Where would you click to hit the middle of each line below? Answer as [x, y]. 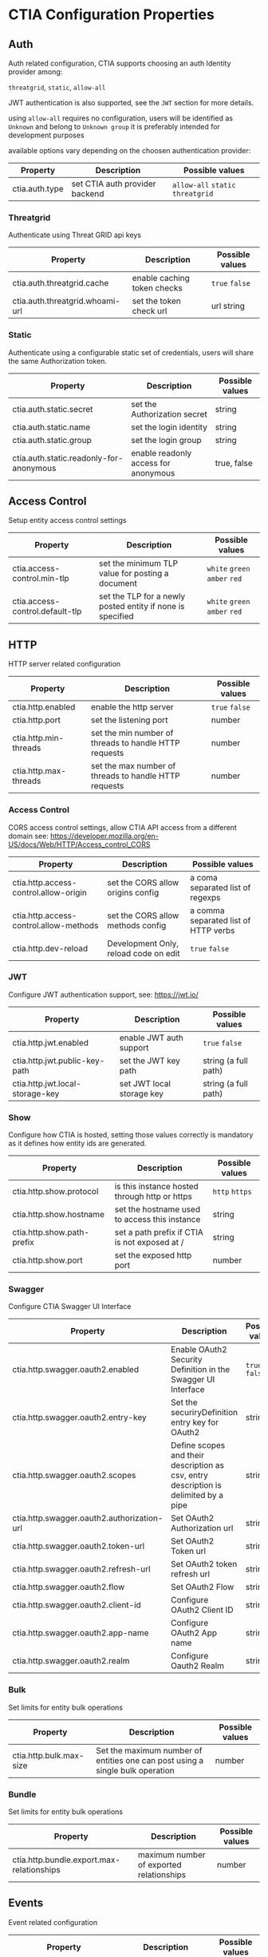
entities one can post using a [150, 1760]
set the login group [166, 440]
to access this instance [158, 1220]
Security [187, 1360]
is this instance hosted [157, 1187]
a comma [207, 910]
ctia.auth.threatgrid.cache [61, 283]
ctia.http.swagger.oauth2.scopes [74, 1476]
